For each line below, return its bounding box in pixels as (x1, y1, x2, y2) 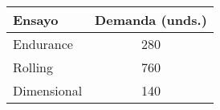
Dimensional (13, 81, 83, 100)
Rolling (13, 58, 54, 76)
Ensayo (13, 10, 59, 29)
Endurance (13, 35, 73, 53)
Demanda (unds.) (95, 10, 207, 29)
